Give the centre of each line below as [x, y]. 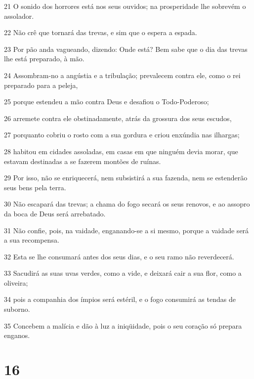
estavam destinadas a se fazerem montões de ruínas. [83, 161]
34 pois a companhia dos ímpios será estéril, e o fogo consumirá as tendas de [120, 299]
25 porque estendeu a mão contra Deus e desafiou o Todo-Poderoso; [106, 102]
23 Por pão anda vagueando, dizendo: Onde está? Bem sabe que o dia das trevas [126, 49]
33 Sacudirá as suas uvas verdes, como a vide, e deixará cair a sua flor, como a [123, 273]
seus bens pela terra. [35, 187]
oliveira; [16, 282]
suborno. [17, 309]
